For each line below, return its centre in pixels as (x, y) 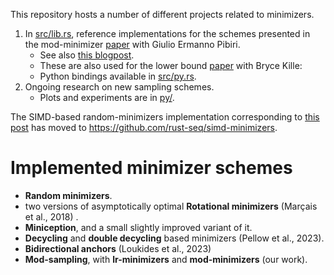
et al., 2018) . (51, 216)
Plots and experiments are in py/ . (107, 97)
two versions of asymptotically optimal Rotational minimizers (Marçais (171, 206)
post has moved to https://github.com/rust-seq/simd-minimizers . (144, 127)
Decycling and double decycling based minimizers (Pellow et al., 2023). (174, 238)
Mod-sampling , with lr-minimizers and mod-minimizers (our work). (166, 259)
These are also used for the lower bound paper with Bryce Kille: (171, 65)
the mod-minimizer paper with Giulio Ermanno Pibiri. (132, 44)
